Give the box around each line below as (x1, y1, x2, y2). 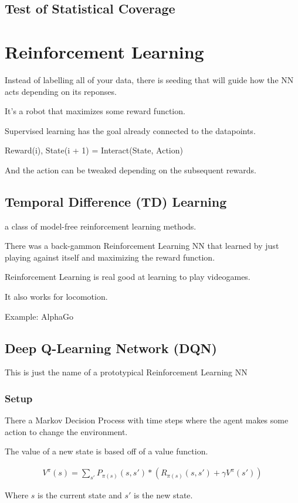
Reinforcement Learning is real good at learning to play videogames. (5, 271, 250, 283)
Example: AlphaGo (5, 310, 73, 322)
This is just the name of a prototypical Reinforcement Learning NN (5, 366, 248, 378)
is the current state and (38, 489, 122, 501)
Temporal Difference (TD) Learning (5, 192, 227, 210)
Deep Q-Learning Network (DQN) (5, 338, 217, 357)
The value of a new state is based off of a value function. (5, 445, 208, 457)
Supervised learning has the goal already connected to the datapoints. (5, 124, 256, 136)
